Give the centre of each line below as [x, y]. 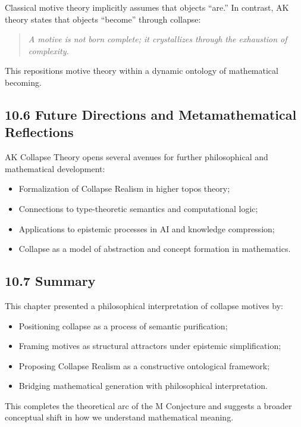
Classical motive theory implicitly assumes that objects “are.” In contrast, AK [147, 7]
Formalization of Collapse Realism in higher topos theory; [124, 188]
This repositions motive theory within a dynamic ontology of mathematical [142, 71]
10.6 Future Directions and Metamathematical [151, 114]
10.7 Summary [50, 281]
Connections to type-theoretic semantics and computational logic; [138, 208]
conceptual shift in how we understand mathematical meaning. [119, 417]
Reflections [39, 132]
